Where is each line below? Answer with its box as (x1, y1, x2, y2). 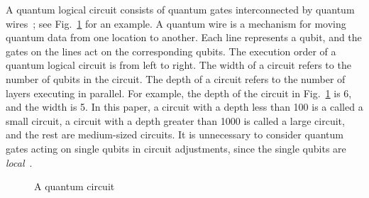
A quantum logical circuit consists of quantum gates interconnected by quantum (6, 2, 355, 16)
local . (6, 155, 33, 170)
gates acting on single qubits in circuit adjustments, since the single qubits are (6, 141, 346, 155)
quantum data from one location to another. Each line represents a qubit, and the (6, 30, 362, 45)
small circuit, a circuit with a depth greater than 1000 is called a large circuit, (6, 113, 345, 128)
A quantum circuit (34, 179, 115, 194)
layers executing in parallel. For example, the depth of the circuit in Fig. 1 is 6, (6, 85, 352, 100)
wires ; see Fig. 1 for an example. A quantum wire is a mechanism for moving (6, 16, 346, 31)
